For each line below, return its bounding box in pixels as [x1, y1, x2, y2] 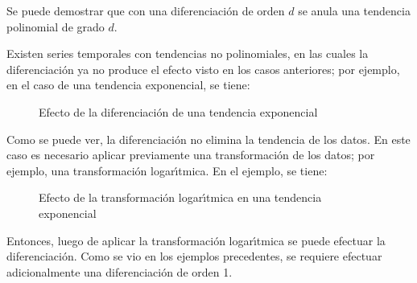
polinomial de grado [6, 18, 105, 35]
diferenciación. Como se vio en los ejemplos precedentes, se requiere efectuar [6, 248, 382, 265]
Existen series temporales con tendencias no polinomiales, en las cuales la [6, 45, 369, 62]
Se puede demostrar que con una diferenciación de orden [6, 2, 285, 18]
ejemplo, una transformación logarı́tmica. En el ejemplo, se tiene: [6, 162, 328, 178]
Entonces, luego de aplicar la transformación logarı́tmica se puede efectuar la [6, 232, 386, 248]
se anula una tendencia [298, 2, 411, 18]
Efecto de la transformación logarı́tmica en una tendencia [39, 189, 322, 206]
